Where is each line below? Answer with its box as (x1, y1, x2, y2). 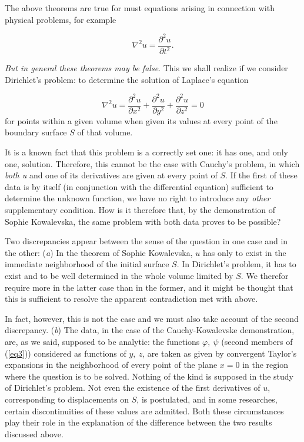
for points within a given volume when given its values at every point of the (5, 114, 278, 127)
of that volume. (77, 126, 133, 138)
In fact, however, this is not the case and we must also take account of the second (5, 312, 299, 324)
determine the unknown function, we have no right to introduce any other (5, 192, 270, 204)
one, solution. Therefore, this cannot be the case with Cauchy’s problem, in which (5, 157, 300, 170)
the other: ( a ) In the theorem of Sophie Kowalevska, (5, 246, 193, 258)
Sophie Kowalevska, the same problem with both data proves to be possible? (5, 215, 281, 227)
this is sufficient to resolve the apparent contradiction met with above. (5, 293, 258, 305)
